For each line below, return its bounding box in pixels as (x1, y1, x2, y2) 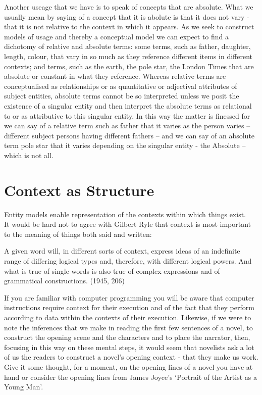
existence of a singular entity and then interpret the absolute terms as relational (4, 100, 252, 111)
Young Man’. (4, 381, 43, 392)
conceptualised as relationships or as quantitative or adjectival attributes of (4, 80, 237, 91)
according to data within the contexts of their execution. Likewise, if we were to (4, 312, 251, 322)
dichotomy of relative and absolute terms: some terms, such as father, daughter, (4, 41, 251, 52)
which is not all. (4, 150, 54, 160)
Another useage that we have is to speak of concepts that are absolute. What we (4, 2, 253, 12)
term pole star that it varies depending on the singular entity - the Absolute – (4, 140, 246, 151)
